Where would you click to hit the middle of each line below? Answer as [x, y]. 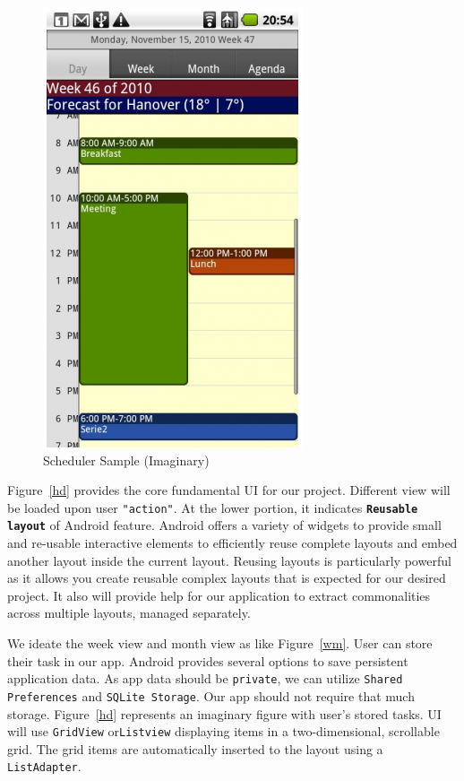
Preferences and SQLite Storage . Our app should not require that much [211, 695]
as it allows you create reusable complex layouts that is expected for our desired [227, 578]
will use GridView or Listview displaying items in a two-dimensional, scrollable [223, 731]
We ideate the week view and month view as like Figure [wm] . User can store [220, 643]
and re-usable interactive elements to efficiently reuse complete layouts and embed [232, 543]
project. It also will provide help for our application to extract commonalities [219, 595]
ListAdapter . [44, 766]
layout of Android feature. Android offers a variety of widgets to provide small [224, 525]
